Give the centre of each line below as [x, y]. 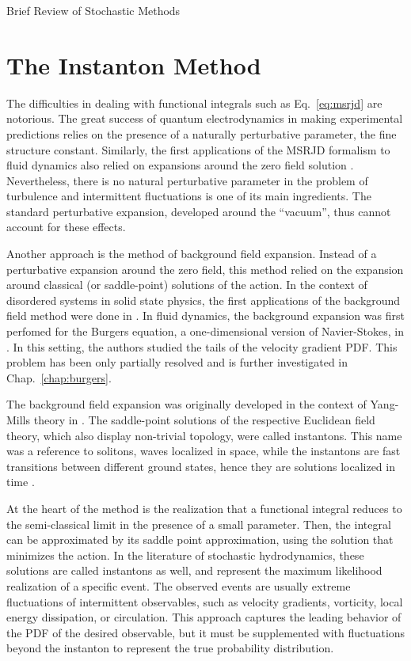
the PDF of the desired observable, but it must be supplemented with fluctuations [206, 632]
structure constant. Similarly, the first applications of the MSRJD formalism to [198, 149]
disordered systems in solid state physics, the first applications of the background [204, 300]
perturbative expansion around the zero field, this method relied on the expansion [205, 269]
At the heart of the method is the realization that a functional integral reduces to [204, 508]
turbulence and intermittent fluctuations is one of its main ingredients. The [189, 196]
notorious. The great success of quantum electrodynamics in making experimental [205, 118]
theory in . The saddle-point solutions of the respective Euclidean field [204, 420]
